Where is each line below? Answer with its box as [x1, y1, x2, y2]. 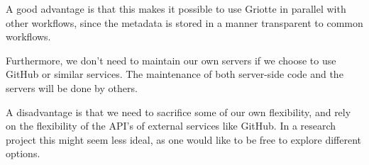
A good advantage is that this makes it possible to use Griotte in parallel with [6, 1, 346, 16]
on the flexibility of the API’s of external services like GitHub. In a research [6, 118, 336, 133]
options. [6, 146, 40, 161]
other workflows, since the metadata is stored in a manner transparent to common [6, 15, 363, 30]
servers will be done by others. [6, 80, 138, 95]
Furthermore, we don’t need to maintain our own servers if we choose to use [6, 52, 336, 67]
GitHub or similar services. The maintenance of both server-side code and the [6, 67, 343, 81]
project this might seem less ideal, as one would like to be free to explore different [6, 132, 361, 147]
